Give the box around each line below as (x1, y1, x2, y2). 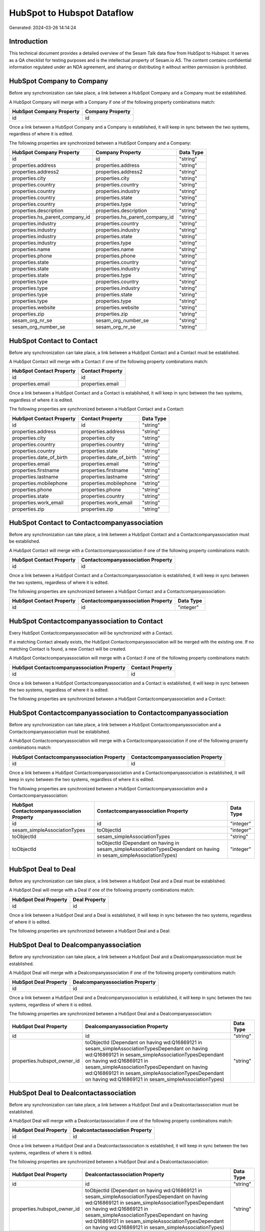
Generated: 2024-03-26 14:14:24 (9, 25, 77, 31)
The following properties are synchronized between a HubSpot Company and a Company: (9, 140, 191, 146)
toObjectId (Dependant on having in (97, 840, 180, 846)
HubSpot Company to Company (9, 77, 108, 86)
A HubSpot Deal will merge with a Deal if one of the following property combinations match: (9, 887, 195, 893)
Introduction (9, 37, 48, 46)
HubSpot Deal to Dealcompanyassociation (9, 941, 141, 949)
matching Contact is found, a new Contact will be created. (9, 646, 127, 652)
